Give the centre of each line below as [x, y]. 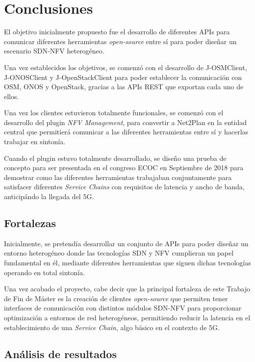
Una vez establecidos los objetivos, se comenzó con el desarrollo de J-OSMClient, [126, 67]
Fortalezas [30, 223]
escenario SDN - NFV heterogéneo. [54, 51]
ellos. [12, 96]
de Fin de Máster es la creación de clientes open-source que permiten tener [116, 298]
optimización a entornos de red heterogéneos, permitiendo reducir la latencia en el [127, 317]
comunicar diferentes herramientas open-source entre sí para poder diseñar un [120, 41]
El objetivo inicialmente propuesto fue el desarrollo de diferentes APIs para [117, 32]
